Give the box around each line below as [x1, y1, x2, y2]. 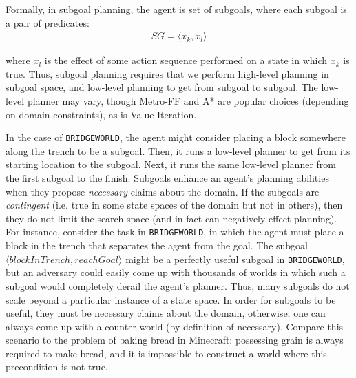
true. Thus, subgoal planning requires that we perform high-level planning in [6, 66, 329, 81]
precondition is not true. [6, 359, 108, 374]
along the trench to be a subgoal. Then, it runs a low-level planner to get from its [6, 143, 350, 158]
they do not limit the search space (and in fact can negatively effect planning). [6, 211, 337, 225]
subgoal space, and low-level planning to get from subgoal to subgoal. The [6, 80, 318, 94]
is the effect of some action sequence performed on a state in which [44, 53, 328, 67]
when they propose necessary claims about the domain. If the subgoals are [6, 184, 320, 198]
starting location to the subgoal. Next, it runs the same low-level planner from [6, 157, 336, 171]
